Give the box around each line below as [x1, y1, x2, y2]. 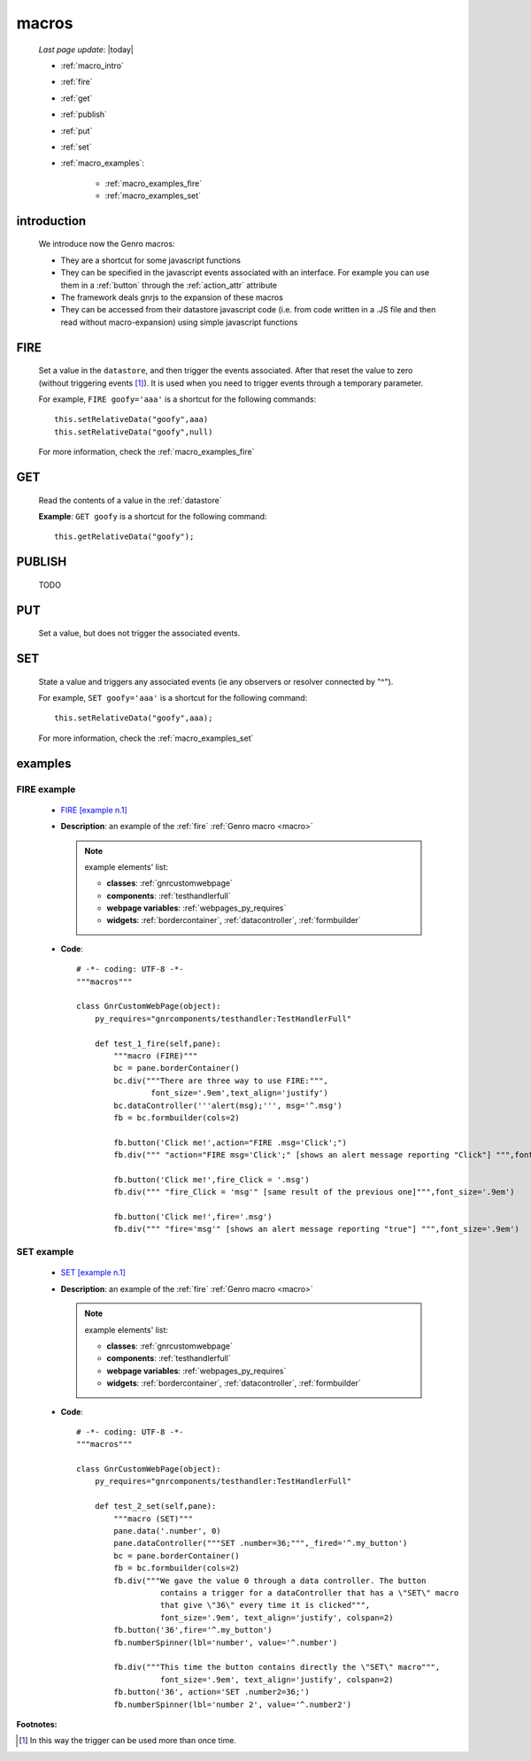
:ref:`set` [60, 142, 92, 152]
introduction [16, 213, 87, 228]
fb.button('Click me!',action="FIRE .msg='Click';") [113, 1137, 347, 1148]
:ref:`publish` [60, 109, 108, 119]
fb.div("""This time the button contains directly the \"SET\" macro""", [113, 1662, 441, 1673]
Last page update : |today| [38, 44, 135, 55]
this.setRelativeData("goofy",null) [54, 427, 213, 437]
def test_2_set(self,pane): [94, 1501, 217, 1511]
